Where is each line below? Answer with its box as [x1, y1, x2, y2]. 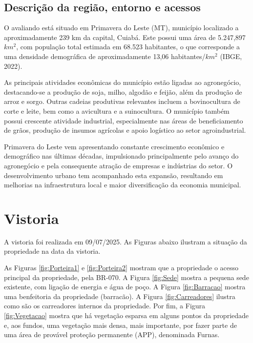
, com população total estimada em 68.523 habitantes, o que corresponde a [16, 41, 240, 52]
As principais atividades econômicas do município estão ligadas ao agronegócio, [4, 77, 241, 87]
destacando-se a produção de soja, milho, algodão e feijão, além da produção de [4, 86, 242, 97]
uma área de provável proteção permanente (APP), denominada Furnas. [4, 329, 220, 340]
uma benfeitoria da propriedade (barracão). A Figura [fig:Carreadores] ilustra [4, 291, 235, 301]
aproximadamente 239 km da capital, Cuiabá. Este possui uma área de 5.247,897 [4, 32, 246, 42]
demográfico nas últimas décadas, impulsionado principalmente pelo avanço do [4, 151, 239, 161]
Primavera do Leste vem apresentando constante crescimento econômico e [4, 141, 225, 151]
